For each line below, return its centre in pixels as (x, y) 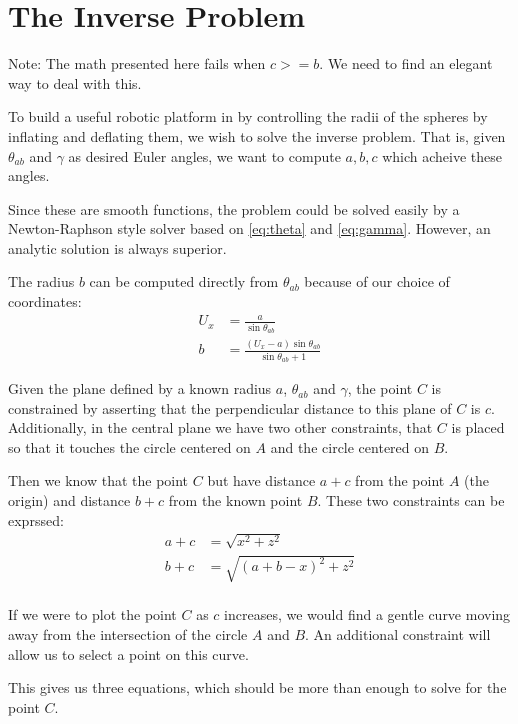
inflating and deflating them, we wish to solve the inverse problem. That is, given (257, 135)
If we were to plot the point (92, 614)
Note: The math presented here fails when (137, 63)
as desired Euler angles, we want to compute (204, 155)
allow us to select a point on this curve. (128, 653)
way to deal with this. (75, 82)
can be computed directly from (184, 281)
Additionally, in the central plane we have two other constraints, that (220, 427)
